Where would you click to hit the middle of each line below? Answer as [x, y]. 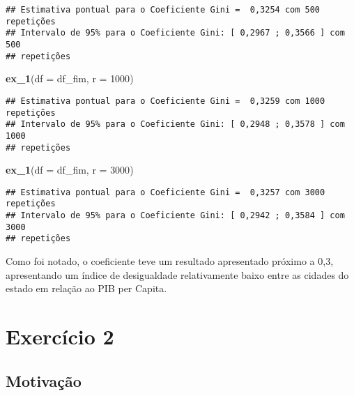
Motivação [44, 380]
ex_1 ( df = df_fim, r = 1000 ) [70, 78]
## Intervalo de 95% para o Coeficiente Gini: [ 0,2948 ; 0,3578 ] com [175, 124]
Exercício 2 [60, 336]
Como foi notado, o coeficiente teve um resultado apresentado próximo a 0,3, [170, 261]
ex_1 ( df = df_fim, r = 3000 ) [70, 170]
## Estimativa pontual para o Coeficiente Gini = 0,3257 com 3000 [166, 192]
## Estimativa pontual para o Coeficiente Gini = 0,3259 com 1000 [166, 101]
